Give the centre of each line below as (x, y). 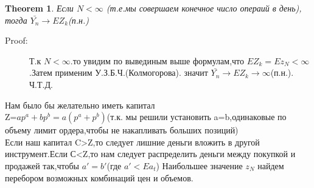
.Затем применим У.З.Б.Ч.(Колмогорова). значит (119, 72)
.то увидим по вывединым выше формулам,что (157, 60)
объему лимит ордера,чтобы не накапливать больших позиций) (122, 130)
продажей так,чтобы (42, 165)
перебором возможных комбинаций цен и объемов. (99, 177)
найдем (271, 165)
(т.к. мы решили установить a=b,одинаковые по (197, 117)
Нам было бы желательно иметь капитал (80, 105)
